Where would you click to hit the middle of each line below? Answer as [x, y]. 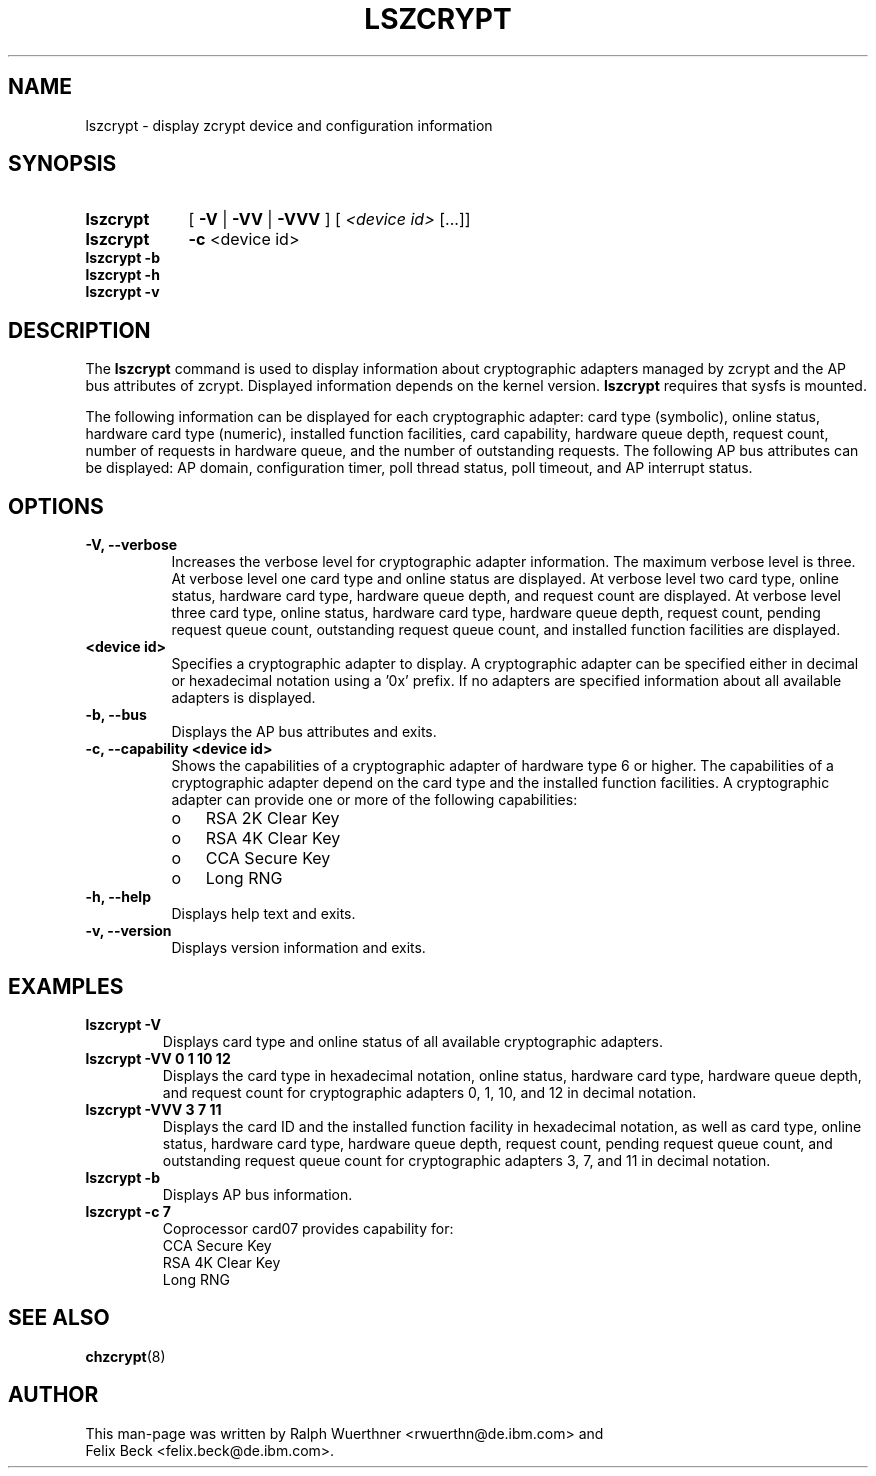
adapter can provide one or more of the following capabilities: [374, 800]
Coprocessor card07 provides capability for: [308, 1228]
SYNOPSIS [62, 164]
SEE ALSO [59, 1318]
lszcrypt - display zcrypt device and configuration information [289, 125]
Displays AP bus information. [257, 1194]
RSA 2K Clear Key [272, 818]
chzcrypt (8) [125, 1356]
